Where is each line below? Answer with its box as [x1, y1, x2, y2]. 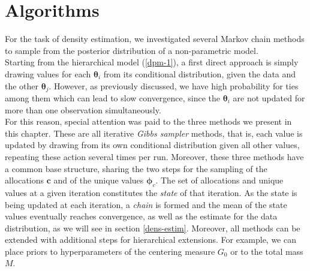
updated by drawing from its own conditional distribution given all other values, [5, 138, 300, 151]
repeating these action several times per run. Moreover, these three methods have [5, 150, 304, 162]
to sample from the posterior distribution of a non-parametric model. [5, 44, 258, 56]
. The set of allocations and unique [155, 174, 284, 186]
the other [5, 79, 39, 92]
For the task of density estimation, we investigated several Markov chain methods [5, 32, 305, 45]
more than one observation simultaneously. [5, 103, 161, 116]
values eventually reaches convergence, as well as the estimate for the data [5, 210, 278, 222]
